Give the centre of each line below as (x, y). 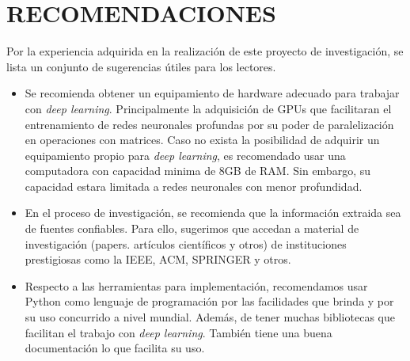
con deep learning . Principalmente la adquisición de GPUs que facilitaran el (208, 108)
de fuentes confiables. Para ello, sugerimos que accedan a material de (192, 228)
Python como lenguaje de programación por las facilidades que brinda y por (209, 301)
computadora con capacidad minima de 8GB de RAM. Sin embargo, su (197, 171)
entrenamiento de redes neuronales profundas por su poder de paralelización (209, 124)
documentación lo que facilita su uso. (115, 348)
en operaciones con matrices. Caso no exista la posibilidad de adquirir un (202, 140)
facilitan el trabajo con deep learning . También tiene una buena (178, 332)
